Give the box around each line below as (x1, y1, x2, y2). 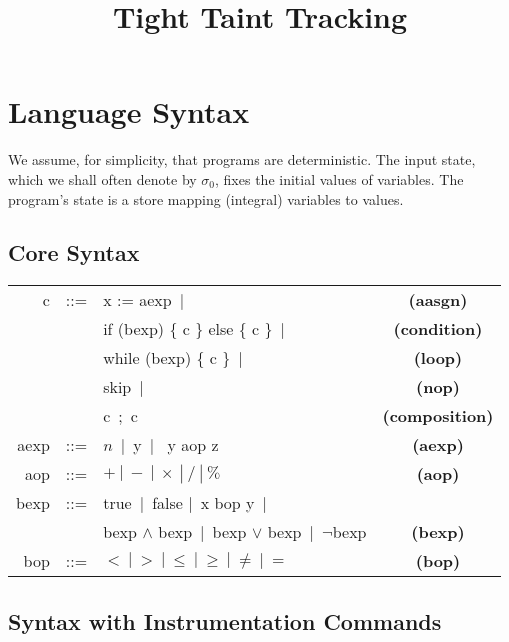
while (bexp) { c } (103, 346, 231, 370)
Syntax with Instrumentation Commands (8, 605, 442, 636)
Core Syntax (8, 237, 140, 268)
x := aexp (103, 288, 172, 312)
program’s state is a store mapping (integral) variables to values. (8, 188, 404, 209)
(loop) (413, 346, 463, 370)
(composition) (382, 404, 494, 428)
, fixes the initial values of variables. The (215, 168, 464, 189)
